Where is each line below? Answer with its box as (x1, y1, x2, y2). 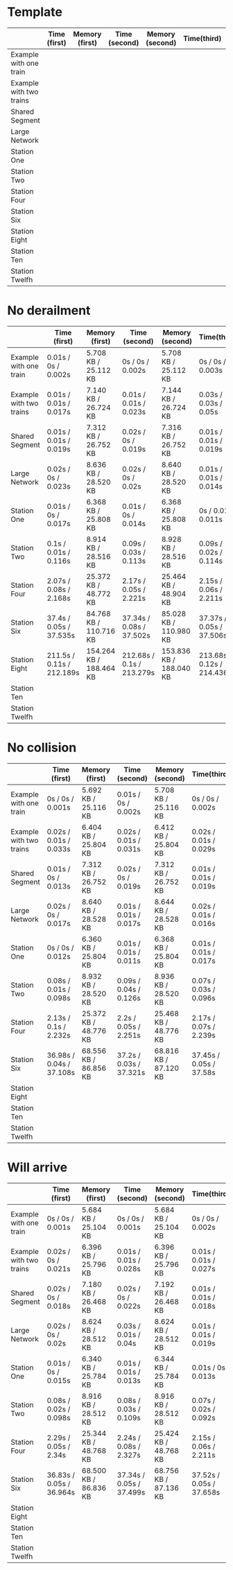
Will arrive (7, 1160, 68, 1175)
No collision (7, 740, 77, 756)
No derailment (7, 303, 91, 319)
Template (7, 4, 62, 20)
